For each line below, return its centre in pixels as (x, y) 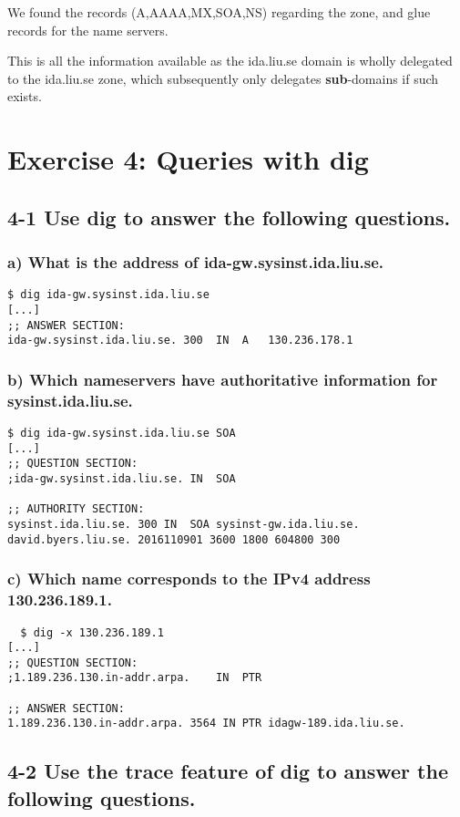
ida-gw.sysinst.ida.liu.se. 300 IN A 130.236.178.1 (180, 341)
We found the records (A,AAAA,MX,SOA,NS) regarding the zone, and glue (219, 12)
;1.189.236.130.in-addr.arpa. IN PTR (135, 678)
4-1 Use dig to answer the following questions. (229, 217)
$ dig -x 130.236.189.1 (92, 632)
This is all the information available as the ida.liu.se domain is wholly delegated (230, 61)
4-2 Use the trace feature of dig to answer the (228, 771)
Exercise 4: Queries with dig (188, 159)
